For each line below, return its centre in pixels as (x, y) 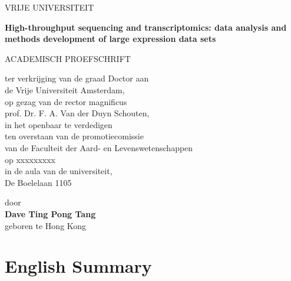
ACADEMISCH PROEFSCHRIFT (68, 58)
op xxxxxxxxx (30, 159)
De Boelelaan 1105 (38, 182)
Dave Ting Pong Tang (50, 213)
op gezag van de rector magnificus (66, 101)
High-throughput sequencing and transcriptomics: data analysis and (146, 27)
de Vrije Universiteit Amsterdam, (65, 89)
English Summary (78, 266)
